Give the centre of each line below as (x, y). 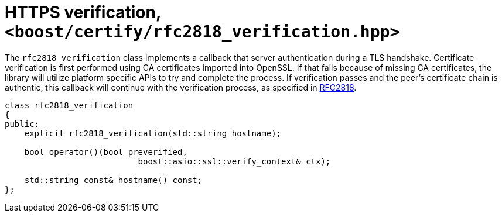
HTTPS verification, (83, 12)
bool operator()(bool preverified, (106, 152)
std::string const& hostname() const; (113, 180)
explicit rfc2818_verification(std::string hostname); (153, 133)
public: (22, 124)
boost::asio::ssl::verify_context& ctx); (234, 161)
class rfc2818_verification (69, 105)
